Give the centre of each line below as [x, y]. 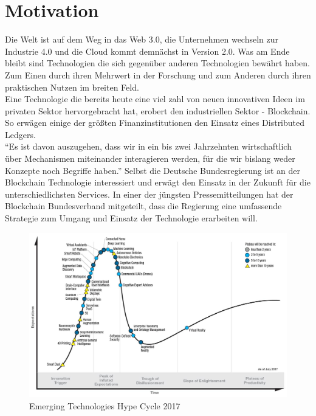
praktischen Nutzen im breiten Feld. [72, 87]
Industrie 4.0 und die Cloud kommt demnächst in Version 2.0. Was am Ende [147, 51]
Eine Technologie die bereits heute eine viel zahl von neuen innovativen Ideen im [155, 99]
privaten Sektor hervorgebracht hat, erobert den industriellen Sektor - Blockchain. [158, 110]
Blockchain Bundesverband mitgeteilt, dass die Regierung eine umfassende [143, 206]
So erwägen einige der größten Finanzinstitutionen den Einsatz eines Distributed [155, 123]
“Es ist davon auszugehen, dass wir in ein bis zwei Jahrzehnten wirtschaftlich [148, 146]
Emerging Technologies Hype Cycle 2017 [105, 405]
